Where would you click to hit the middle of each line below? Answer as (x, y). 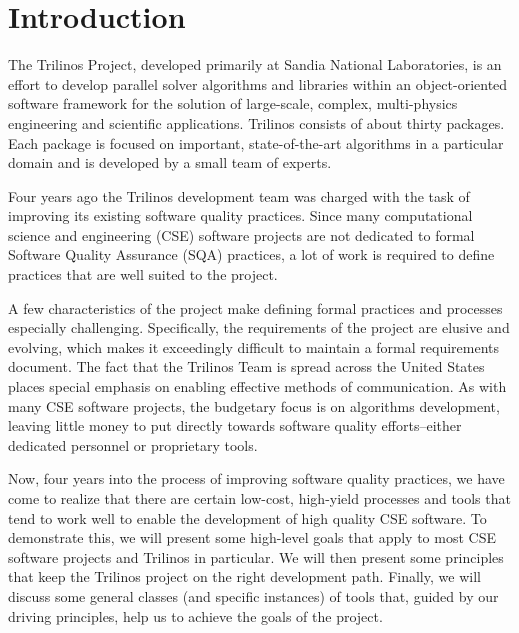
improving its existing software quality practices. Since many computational (240, 215)
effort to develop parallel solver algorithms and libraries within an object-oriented (258, 83)
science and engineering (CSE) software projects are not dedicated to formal (241, 234)
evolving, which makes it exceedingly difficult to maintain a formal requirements (254, 346)
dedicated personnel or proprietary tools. (133, 444)
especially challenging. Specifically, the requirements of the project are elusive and (259, 327)
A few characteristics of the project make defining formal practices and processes (255, 307)
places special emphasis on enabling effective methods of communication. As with (257, 386)
